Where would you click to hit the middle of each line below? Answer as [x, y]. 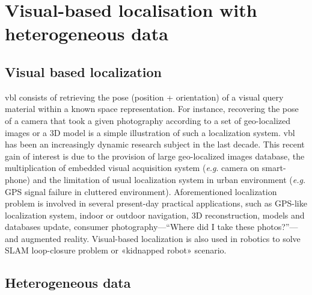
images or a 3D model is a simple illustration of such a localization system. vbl [150, 132]
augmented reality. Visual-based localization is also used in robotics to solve [161, 238]
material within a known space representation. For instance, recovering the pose [152, 109]
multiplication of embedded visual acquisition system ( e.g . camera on [132, 168]
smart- [274, 168]
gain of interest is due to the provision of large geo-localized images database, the [155, 156]
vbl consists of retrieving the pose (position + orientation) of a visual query [144, 97]
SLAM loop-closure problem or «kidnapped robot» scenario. [116, 250]
